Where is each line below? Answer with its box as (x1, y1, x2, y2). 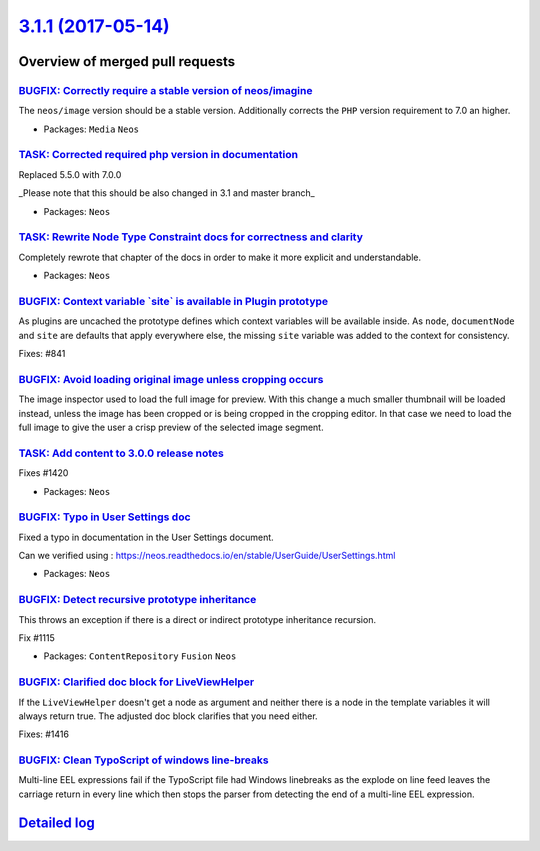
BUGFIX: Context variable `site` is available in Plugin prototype (18, 294, 329, 308)
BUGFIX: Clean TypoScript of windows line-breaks (18, 753, 269, 767)
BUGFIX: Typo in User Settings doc (18, 510, 191, 524)
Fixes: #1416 (18, 728, 70, 740)
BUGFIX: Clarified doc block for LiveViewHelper (18, 675, 255, 689)
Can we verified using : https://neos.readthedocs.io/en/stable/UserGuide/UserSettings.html (18, 550, 396, 562)
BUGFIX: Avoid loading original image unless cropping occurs (18, 372, 324, 386)
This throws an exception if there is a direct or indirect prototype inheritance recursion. (18, 613, 377, 625)
